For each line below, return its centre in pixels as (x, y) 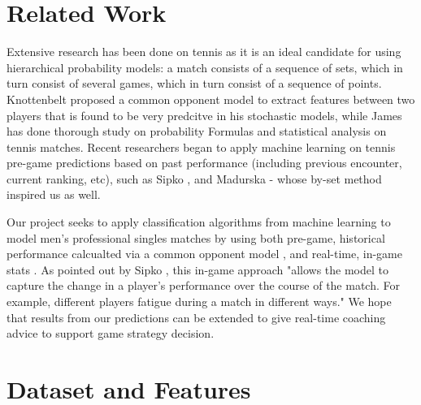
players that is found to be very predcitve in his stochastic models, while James (204, 115)
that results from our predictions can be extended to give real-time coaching (196, 317)
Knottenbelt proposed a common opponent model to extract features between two (211, 99)
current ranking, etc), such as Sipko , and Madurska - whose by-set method (194, 178)
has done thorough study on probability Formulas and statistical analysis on (197, 131)
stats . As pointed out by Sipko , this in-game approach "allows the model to (197, 269)
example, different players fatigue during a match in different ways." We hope (199, 302)
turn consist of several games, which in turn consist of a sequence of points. (194, 83)
